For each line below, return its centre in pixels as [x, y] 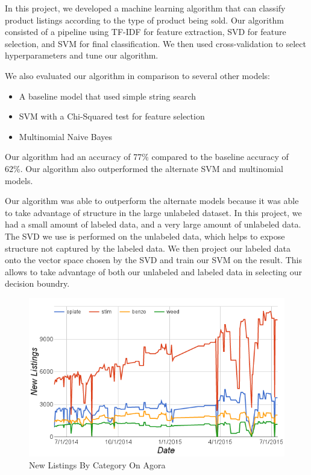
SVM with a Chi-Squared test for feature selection [112, 116]
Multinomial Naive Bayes [66, 136]
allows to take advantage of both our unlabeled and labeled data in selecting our [153, 271]
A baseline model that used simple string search [108, 96]
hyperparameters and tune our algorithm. [82, 55]
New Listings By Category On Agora [97, 464]
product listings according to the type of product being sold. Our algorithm [144, 20]
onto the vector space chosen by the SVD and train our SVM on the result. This [153, 260]
